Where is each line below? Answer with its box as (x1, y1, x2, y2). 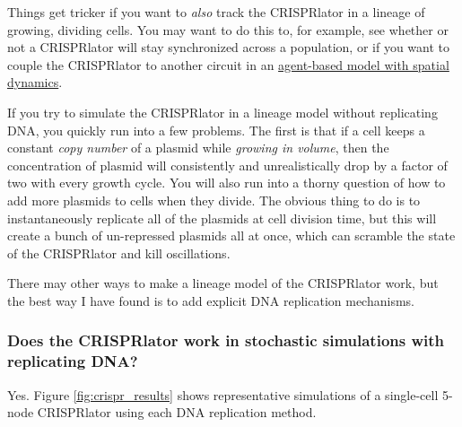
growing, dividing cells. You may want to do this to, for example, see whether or (7, 20, 449, 39)
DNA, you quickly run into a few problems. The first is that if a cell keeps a (7, 120, 425, 139)
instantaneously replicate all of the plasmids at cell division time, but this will (7, 208, 437, 227)
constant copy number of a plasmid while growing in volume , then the (7, 138, 389, 157)
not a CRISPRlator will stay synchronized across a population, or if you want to (7, 38, 450, 57)
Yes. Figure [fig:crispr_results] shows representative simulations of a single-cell (7, 385, 439, 404)
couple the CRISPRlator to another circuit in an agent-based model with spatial (7, 55, 449, 74)
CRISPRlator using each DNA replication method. (37, 403, 317, 422)
